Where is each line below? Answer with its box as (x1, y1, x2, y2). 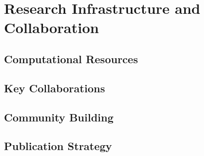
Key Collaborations (4, 80, 105, 95)
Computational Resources (4, 51, 138, 66)
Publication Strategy (4, 138, 112, 154)
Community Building (4, 109, 114, 124)
